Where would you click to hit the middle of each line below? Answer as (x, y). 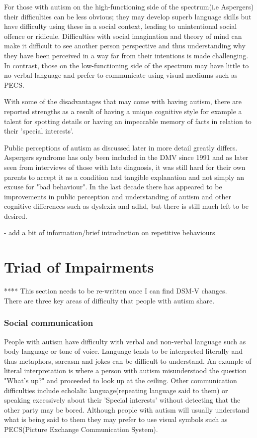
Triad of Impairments (79, 267)
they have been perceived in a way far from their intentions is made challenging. (126, 55)
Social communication (49, 323)
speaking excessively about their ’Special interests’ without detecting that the (122, 400)
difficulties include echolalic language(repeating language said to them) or (116, 390)
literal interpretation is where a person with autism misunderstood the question (125, 370)
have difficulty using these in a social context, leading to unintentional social (121, 26)
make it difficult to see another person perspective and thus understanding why (125, 46)
